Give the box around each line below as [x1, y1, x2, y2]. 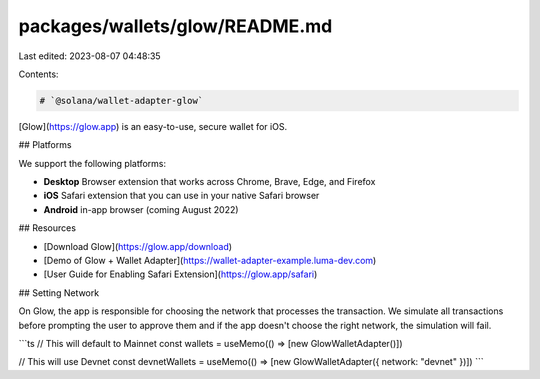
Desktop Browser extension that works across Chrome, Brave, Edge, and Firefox [43, 176, 376, 188]
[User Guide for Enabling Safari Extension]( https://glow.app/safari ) [43, 268, 318, 280]
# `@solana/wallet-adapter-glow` [39, 95, 204, 106]
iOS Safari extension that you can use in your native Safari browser [43, 190, 320, 202]
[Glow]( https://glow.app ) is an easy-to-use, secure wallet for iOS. [18, 120, 288, 132]
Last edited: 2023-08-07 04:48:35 [18, 50, 161, 62]
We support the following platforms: [18, 157, 167, 169]
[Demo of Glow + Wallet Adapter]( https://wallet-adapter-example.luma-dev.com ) [43, 255, 377, 267]
